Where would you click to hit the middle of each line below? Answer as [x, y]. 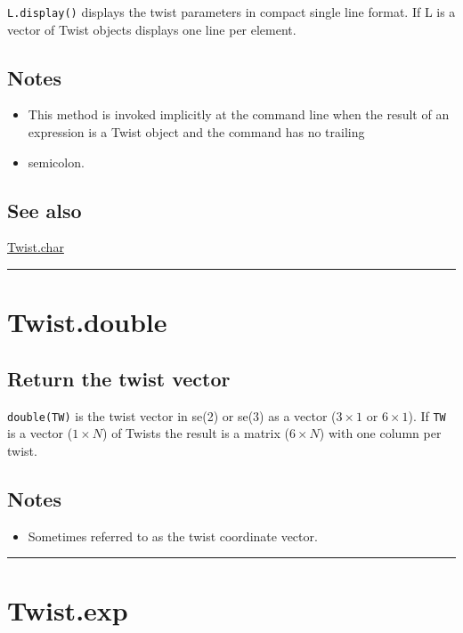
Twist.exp [68, 610]
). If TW [427, 415]
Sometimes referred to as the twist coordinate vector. [173, 536]
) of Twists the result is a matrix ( [196, 433]
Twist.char [36, 247]
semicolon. [56, 162]
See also [45, 210]
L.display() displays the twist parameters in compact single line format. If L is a [231, 12]
